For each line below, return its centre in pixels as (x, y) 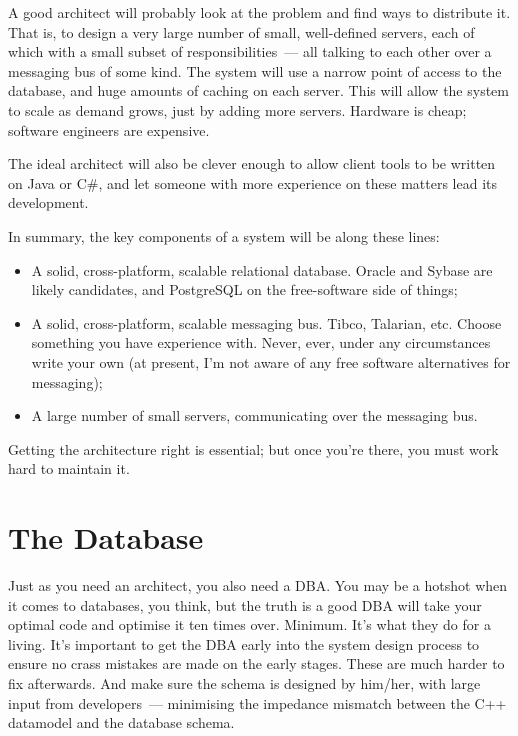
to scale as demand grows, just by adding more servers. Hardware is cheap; (237, 109)
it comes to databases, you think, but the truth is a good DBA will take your (245, 604)
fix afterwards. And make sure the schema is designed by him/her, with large (244, 682)
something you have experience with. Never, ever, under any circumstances (261, 342)
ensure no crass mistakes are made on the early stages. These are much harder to (256, 663)
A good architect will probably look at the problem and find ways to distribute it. (259, 12)
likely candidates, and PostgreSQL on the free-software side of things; (244, 289)
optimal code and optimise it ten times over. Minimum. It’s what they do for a (249, 624)
